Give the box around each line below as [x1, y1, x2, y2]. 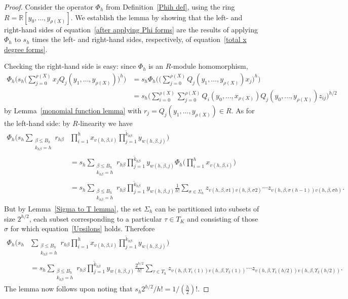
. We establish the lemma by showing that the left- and [70, 12, 243, 22]
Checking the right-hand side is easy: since [4, 61, 136, 71]
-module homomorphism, [171, 61, 248, 71]
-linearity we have [78, 118, 133, 129]
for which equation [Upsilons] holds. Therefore [10, 223, 155, 234]
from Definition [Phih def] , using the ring [106, 2, 235, 12]
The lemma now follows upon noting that [4, 283, 133, 294]
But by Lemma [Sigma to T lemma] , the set [4, 203, 142, 213]
